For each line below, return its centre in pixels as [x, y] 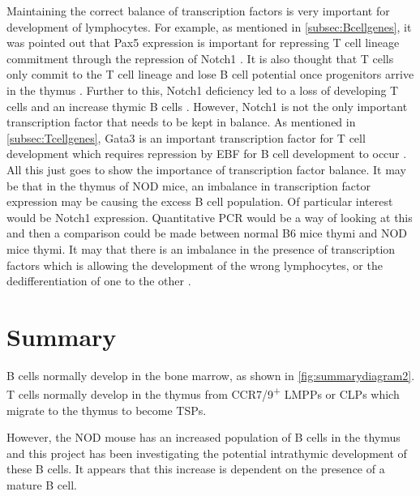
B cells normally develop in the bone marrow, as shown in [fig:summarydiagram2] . [211, 375]
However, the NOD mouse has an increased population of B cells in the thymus [204, 437]
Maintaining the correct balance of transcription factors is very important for [198, 11]
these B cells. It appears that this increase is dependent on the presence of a [196, 469]
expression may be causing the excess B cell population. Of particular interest [200, 201]
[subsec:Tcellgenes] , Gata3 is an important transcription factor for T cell [186, 137]
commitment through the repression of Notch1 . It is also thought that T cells [200, 58]
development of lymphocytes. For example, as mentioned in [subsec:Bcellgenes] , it [209, 26]
